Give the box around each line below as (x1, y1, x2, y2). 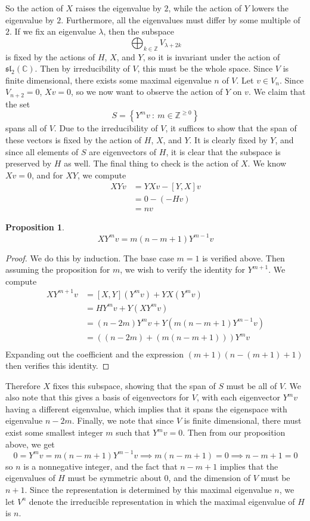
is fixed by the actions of (5, 50, 95, 63)
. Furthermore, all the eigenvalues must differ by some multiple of (61, 13, 300, 26)
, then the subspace (103, 25, 174, 38)
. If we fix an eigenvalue (10, 25, 96, 38)
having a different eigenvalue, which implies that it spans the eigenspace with (5, 402, 287, 415)
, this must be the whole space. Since (137, 62, 273, 75)
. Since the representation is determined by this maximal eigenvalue (24, 483, 272, 495)
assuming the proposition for (5, 263, 110, 276)
